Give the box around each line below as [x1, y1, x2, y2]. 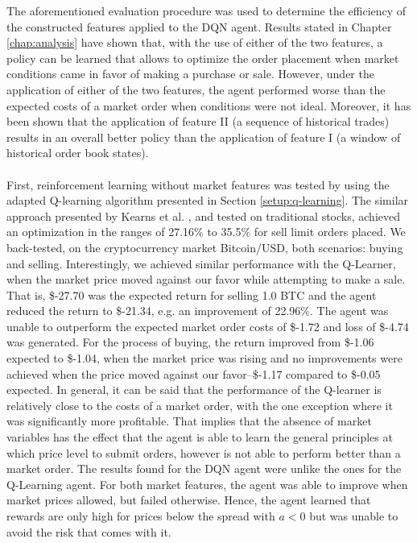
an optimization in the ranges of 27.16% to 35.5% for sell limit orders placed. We [6, 223, 406, 240]
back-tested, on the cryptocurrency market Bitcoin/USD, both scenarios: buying [6, 238, 403, 255]
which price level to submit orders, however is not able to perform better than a [6, 444, 401, 461]
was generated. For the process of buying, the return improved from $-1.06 [6, 334, 374, 350]
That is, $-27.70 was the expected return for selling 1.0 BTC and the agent [6, 286, 377, 303]
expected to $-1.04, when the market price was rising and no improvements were [6, 350, 403, 367]
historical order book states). [6, 144, 149, 161]
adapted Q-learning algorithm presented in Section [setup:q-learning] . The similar [6, 192, 409, 209]
